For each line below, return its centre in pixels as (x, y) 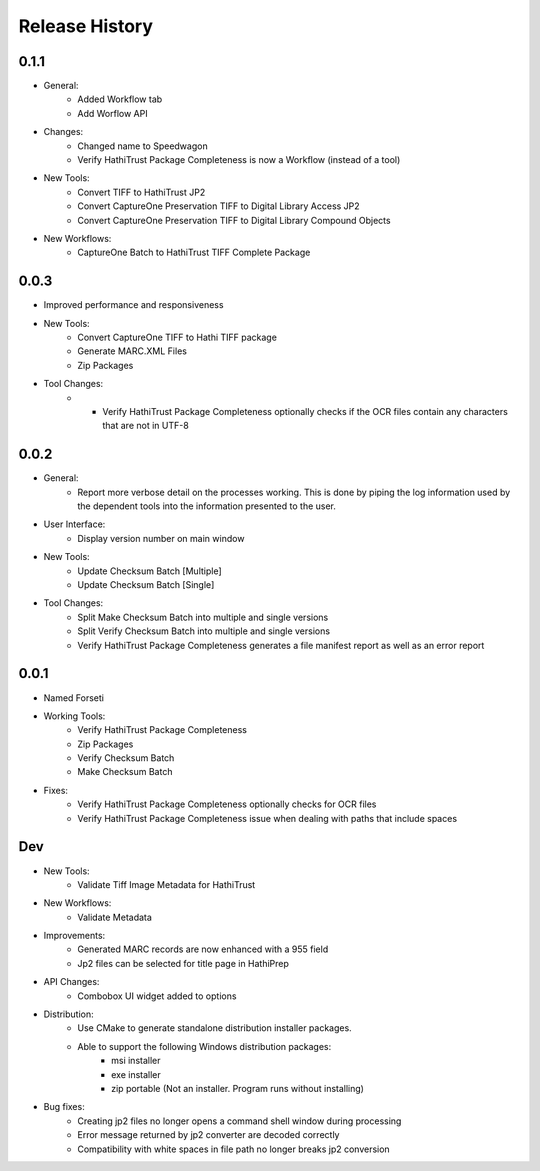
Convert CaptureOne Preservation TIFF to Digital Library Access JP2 (218, 206)
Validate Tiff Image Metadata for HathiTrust (166, 884)
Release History (86, 26)
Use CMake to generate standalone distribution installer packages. (214, 1028)
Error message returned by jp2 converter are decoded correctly (208, 1135)
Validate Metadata (114, 917)
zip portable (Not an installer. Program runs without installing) (238, 1088)
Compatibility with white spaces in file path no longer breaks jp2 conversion (233, 1149)
